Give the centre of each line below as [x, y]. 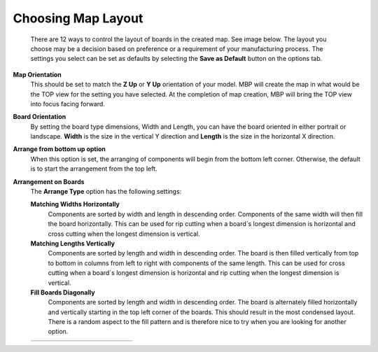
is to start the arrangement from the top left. [94, 169]
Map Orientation [37, 74]
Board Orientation [40, 117]
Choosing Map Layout [78, 18]
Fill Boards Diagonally [63, 292]
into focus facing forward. [68, 104]
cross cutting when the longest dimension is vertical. [124, 234]
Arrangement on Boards [49, 181]
